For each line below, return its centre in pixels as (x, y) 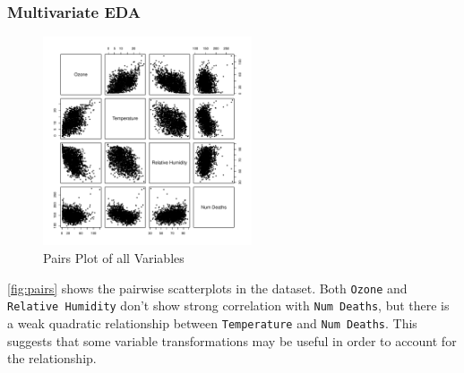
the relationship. (52, 358)
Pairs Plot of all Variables (114, 258)
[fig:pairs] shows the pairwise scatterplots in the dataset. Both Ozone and (207, 288)
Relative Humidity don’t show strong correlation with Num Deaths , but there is (228, 305)
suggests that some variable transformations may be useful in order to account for (232, 340)
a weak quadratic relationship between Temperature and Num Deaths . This (212, 322)
